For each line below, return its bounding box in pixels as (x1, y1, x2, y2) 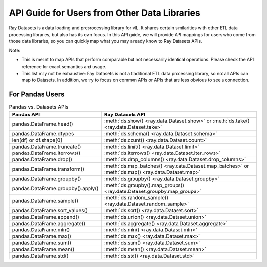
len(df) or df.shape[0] (12, 136, 63, 143)
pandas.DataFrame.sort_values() (12, 207, 88, 214)
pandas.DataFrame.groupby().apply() (12, 185, 99, 191)
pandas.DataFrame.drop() (12, 156, 73, 163)
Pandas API (12, 111, 40, 118)
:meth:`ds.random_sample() (104, 194, 169, 201)
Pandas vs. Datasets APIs (9, 104, 69, 111)
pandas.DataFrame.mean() (12, 246, 75, 253)
